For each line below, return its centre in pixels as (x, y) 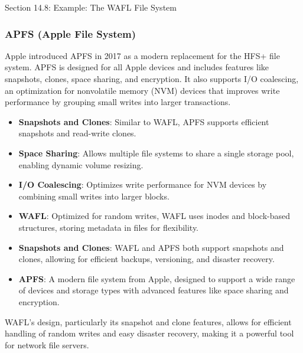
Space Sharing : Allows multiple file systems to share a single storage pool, (156, 153)
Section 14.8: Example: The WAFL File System (91, 7)
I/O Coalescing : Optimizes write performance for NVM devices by (143, 184)
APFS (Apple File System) (71, 33)
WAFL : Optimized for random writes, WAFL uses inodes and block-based (154, 216)
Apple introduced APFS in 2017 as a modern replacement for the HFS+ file (142, 55)
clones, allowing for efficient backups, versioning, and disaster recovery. (146, 259)
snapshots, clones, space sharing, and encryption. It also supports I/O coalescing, (152, 79)
